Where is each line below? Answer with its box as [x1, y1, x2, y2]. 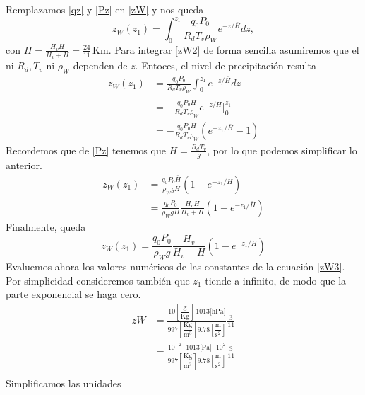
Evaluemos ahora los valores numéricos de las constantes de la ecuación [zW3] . [6, 259, 345, 274]
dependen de [73, 58, 128, 73]
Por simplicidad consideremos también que [6, 273, 190, 287]
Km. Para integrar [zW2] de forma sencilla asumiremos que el [92, 42, 359, 57]
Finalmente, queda [6, 219, 86, 234]
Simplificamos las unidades [6, 375, 121, 390]
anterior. [6, 158, 42, 173]
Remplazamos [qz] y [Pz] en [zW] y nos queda [6, 2, 204, 16]
